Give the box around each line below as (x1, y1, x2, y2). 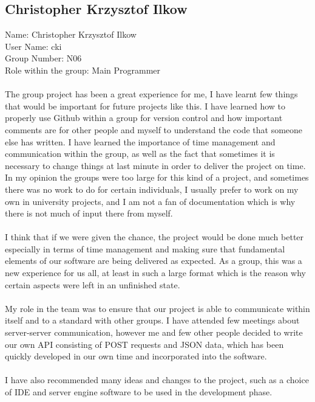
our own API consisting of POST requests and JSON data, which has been (5, 338, 284, 350)
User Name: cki (5, 40, 62, 52)
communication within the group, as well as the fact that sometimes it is (5, 147, 275, 160)
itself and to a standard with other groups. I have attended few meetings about (5, 314, 300, 327)
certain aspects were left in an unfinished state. (5, 278, 180, 291)
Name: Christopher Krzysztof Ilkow (5, 28, 137, 41)
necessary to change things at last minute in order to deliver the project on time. (5, 159, 306, 172)
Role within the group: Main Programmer (5, 63, 161, 76)
